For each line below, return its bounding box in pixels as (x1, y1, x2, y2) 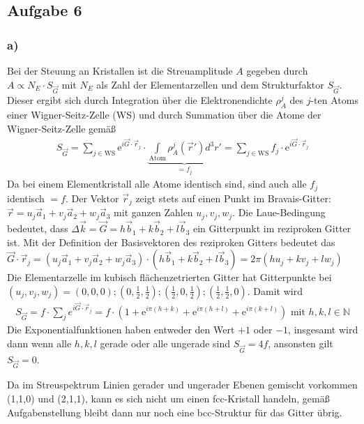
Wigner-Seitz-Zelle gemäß (7, 121, 116, 135)
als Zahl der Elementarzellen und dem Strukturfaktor (96, 77, 324, 91)
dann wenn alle (7, 335, 72, 350)
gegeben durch (246, 63, 308, 77)
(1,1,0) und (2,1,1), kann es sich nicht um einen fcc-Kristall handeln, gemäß (7, 391, 330, 406)
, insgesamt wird (288, 322, 358, 337)
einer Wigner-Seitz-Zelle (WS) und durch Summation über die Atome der (7, 107, 321, 122)
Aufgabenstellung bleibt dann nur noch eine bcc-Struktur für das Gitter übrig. (7, 404, 342, 419)
